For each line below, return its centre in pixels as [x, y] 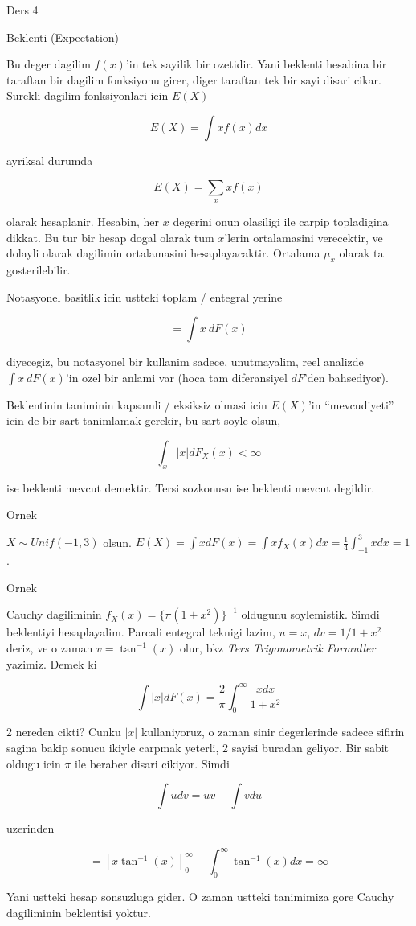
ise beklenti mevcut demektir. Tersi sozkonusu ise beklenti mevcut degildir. [191, 487]
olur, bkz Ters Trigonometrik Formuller [277, 647]
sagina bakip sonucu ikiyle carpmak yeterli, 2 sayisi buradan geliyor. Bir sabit [198, 748]
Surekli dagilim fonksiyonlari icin [88, 95]
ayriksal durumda [50, 160]
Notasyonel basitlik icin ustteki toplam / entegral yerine [145, 296]
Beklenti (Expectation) [63, 37]
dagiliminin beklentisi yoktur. [79, 912]
